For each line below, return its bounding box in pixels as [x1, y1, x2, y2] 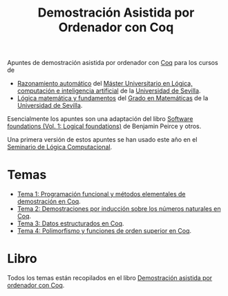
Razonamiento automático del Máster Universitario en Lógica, [17, 80, 193, 88]
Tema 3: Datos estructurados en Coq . [17, 219, 124, 228]
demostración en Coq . [17, 197, 81, 205]
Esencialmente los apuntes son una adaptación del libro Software [7, 115, 193, 123]
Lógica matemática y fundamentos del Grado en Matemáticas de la [17, 94, 209, 102]
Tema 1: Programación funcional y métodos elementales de [17, 190, 186, 198]
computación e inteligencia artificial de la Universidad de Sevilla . [17, 86, 201, 95]
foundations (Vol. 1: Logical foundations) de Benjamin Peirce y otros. [7, 122, 202, 131]
